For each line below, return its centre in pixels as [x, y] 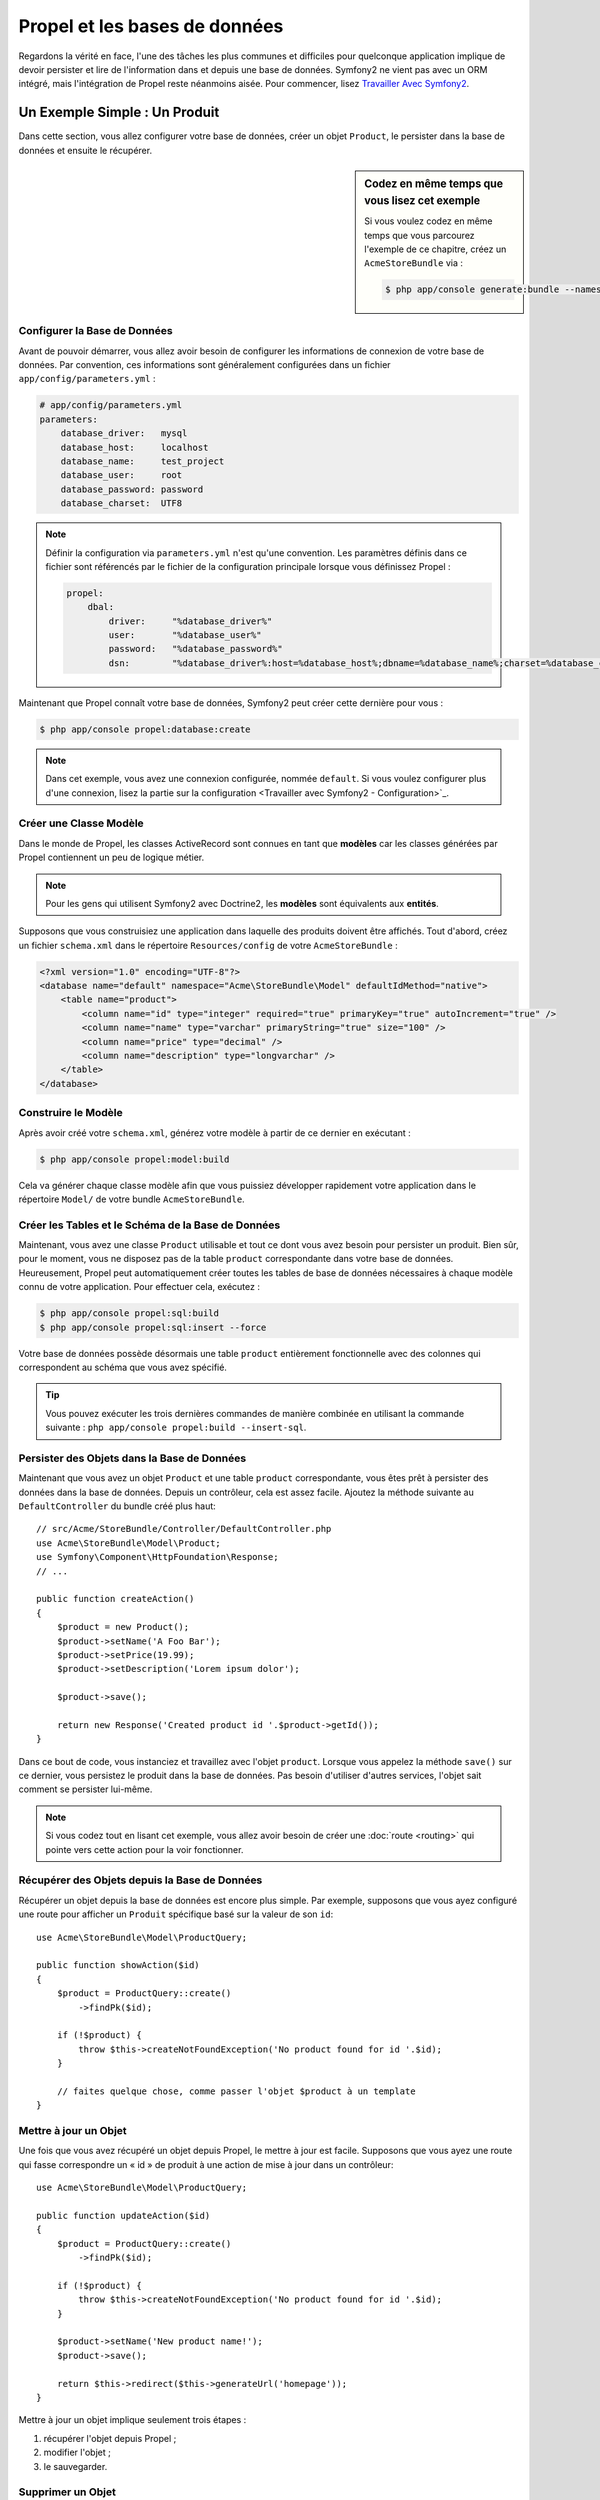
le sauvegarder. [75, 2466]
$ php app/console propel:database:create [145, 729]
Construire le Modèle [71, 1113]
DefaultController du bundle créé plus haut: [117, 1506]
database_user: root [121, 475]
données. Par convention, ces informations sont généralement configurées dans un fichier [204, 365]
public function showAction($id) [118, 1965]
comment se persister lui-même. [85, 1789]
